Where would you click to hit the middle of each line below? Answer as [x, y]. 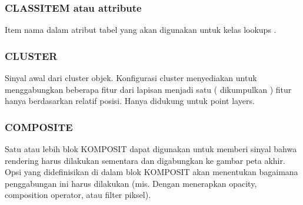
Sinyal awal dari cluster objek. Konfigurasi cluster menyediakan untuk [131, 78]
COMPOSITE [39, 127]
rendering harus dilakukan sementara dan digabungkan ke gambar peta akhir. [145, 160]
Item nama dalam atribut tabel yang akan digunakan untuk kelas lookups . [141, 30]
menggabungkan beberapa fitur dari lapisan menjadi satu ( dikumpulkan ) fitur [148, 89]
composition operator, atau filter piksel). [78, 195]
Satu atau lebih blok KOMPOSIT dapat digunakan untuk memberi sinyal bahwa [151, 149]
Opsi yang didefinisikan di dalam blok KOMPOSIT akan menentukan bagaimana [151, 172]
